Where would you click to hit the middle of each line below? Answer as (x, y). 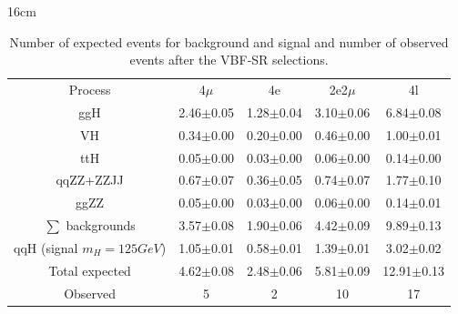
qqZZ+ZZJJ (90, 180)
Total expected (90, 270)
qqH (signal (46, 247)
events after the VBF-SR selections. (229, 60)
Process (90, 90)
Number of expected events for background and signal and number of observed (229, 41)
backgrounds (101, 225)
